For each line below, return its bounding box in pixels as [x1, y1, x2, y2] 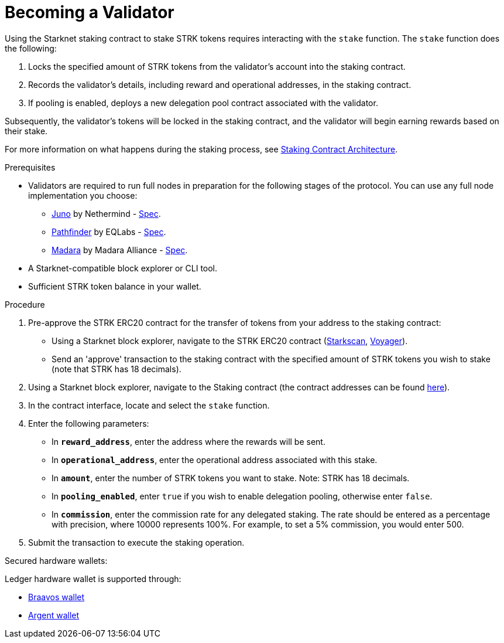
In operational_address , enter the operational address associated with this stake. [52, 454, 378, 465]
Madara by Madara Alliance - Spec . [52, 244, 188, 255]
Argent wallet [28, 610, 80, 620]
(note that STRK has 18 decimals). [52, 363, 181, 374]
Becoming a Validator [5, 2, 174, 22]
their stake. [5, 125, 48, 136]
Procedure [5, 299, 45, 309]
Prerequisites [5, 162, 56, 172]
